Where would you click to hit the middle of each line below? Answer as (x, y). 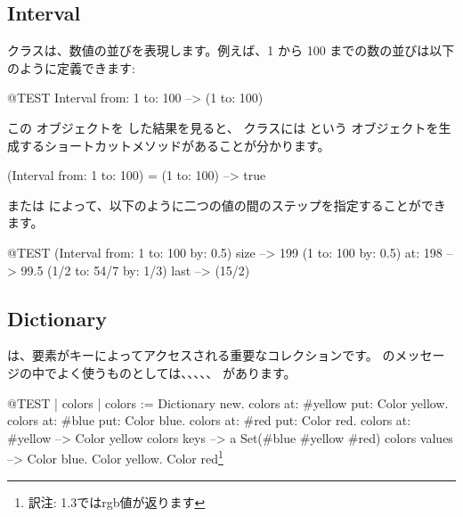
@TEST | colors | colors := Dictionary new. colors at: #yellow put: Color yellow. (228, 402)
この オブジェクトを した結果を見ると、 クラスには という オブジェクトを (223, 127)
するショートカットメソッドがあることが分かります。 (175, 145)
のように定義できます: (71, 67)
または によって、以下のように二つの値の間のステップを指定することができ (227, 205)
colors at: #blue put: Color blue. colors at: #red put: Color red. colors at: (209, 420)
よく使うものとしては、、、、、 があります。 (176, 372)
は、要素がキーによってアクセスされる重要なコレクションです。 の (201, 355)
